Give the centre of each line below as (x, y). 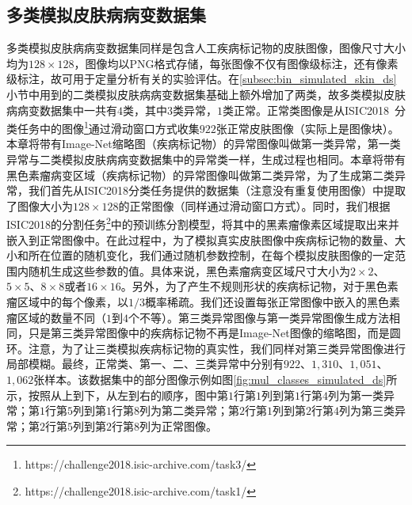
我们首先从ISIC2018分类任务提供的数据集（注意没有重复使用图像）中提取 (217, 190)
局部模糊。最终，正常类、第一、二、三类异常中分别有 (145, 364)
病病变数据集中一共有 (62, 110)
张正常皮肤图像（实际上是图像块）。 (307, 128)
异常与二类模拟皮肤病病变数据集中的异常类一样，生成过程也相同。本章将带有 (206, 159)
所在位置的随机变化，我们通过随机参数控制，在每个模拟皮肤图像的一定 (211, 255)
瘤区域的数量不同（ (56, 317)
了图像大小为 (40, 205)
